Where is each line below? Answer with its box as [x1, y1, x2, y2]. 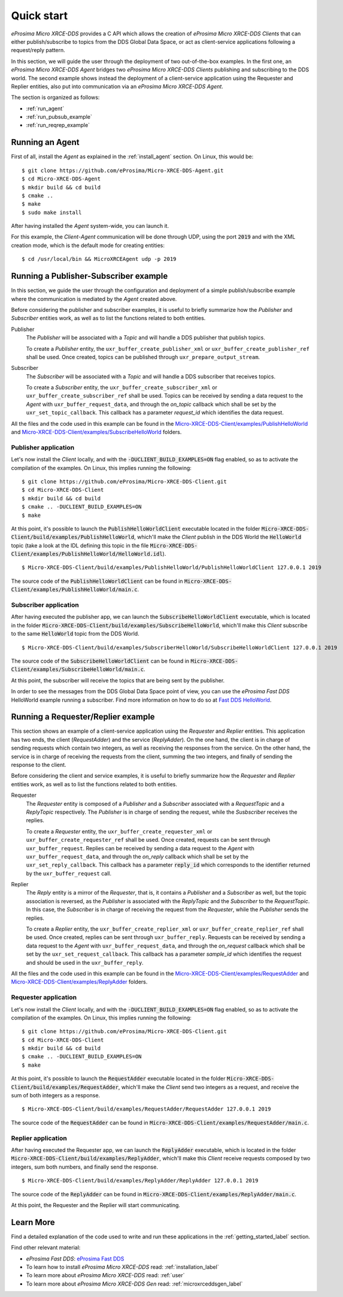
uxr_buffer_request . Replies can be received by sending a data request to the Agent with [26, 844, 254, 851]
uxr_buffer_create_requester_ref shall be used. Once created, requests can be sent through [26, 836, 271, 844]
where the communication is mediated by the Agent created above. [11, 295, 177, 302]
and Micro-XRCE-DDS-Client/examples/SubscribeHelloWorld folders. [11, 429, 182, 436]
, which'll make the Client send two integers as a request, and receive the [118, 1083, 299, 1091]
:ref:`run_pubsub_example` [26, 113, 92, 121]
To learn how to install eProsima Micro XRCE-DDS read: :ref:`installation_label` [26, 1263, 219, 1271]
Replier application [11, 1134, 67, 1142]
